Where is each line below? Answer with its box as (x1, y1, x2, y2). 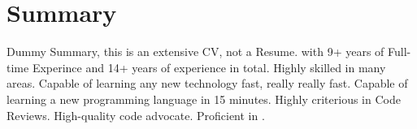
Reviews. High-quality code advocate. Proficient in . (7, 106, 265, 123)
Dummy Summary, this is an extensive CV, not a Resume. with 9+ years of (7, 43, 384, 60)
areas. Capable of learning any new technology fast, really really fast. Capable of (7, 75, 408, 92)
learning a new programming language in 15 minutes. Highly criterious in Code (7, 90, 401, 107)
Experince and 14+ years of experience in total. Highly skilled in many (32, 58, 386, 75)
